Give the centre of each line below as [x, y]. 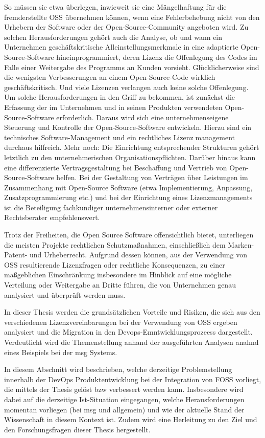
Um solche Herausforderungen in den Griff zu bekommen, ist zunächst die [120, 97]
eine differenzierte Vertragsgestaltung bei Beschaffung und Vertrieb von [116, 167]
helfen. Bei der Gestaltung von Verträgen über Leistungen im [152, 177]
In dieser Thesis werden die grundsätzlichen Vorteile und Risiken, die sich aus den [132, 312]
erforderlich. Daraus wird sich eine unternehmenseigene [142, 117]
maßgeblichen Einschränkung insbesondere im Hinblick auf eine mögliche [118, 275]
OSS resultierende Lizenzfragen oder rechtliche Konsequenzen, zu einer [115, 264]
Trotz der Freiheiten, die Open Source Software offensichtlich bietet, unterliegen [129, 235]
